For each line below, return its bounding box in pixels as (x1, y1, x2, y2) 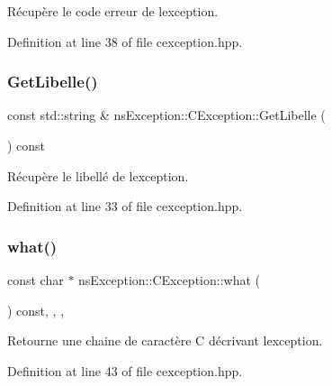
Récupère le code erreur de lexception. (7, 2, 219, 20)
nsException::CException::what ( (78, 271, 261, 289)
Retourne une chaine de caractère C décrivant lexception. (7, 331, 323, 350)
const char (7, 271, 64, 289)
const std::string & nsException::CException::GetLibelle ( (7, 106, 326, 124)
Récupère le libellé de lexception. (7, 166, 189, 185)
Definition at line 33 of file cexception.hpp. (7, 197, 243, 216)
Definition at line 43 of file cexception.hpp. (7, 361, 243, 380)
